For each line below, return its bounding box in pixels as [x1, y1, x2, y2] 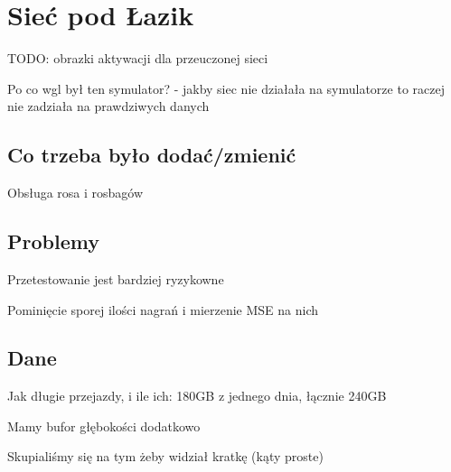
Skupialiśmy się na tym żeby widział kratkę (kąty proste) [7, 447, 324, 466]
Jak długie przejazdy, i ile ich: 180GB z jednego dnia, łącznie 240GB [7, 386, 387, 405]
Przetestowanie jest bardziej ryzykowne [7, 269, 224, 288]
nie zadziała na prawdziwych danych [7, 97, 210, 116]
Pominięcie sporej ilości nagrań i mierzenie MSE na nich [7, 300, 319, 319]
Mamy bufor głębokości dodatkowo [7, 416, 201, 435]
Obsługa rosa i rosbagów [7, 183, 144, 202]
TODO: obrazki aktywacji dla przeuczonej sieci [7, 49, 268, 68]
